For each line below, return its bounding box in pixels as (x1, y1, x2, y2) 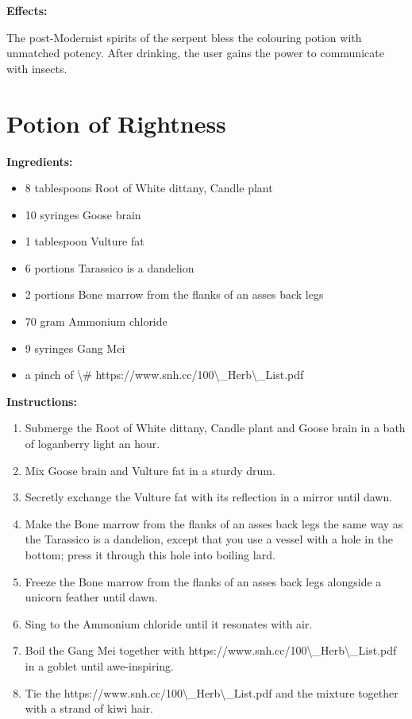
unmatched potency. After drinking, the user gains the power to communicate (6, 44, 384, 61)
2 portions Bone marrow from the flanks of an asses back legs (25, 286, 324, 303)
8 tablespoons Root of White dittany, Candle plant (25, 180, 273, 196)
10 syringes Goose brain (25, 206, 141, 222)
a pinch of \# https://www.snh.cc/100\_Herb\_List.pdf (25, 366, 304, 383)
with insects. (6, 60, 67, 76)
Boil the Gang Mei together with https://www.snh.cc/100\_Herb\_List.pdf (25, 642, 397, 659)
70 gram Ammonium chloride (25, 313, 167, 330)
